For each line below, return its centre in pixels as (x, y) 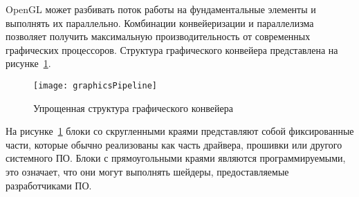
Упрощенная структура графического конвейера (133, 107)
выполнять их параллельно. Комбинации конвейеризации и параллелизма (160, 22)
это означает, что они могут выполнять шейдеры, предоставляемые (147, 171)
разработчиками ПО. (49, 185)
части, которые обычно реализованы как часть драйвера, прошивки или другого (174, 144)
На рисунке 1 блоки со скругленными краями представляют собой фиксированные (180, 131)
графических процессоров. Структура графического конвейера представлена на (172, 49)
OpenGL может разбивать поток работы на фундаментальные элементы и (161, 9)
